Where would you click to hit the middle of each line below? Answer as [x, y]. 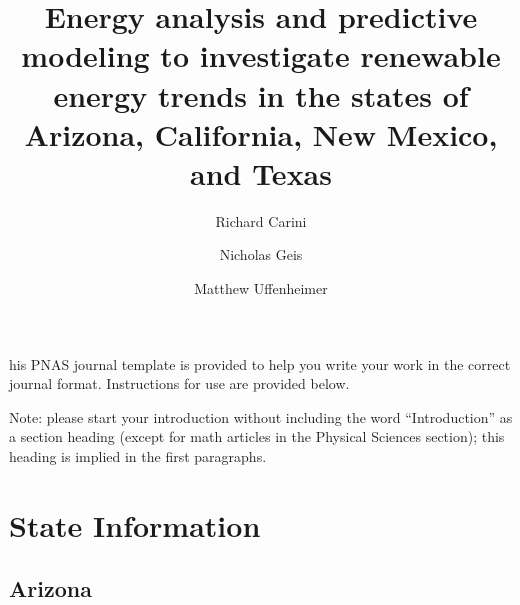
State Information [135, 524]
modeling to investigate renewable [261, 55]
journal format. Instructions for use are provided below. [179, 383]
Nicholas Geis [261, 254]
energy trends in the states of [261, 94]
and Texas [261, 172]
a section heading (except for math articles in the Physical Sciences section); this [257, 436]
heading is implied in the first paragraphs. [138, 456]
